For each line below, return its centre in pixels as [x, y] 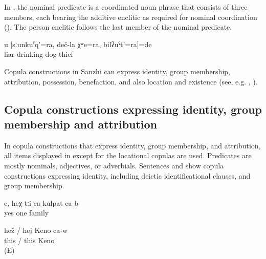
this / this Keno [29, 240]
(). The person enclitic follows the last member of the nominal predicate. [118, 27]
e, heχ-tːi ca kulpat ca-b [41, 202]
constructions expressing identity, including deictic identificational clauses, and [127, 175]
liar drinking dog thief [39, 54]
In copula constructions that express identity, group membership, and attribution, [132, 145]
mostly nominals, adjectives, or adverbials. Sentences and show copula [114, 165]
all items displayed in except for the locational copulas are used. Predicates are [128, 155]
